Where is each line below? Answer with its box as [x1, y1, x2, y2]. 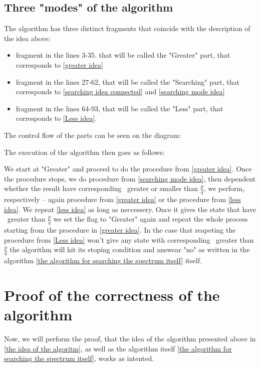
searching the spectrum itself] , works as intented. [4, 353, 154, 363]
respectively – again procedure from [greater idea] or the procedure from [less [4, 194, 241, 205]
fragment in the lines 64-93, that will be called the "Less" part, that [16, 103, 223, 113]
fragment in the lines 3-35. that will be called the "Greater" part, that [16, 50, 230, 60]
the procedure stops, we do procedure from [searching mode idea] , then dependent [4, 173, 256, 183]
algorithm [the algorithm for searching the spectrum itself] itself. [4, 255, 202, 266]
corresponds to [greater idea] [16, 59, 103, 70]
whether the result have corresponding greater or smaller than [4, 183, 198, 194]
